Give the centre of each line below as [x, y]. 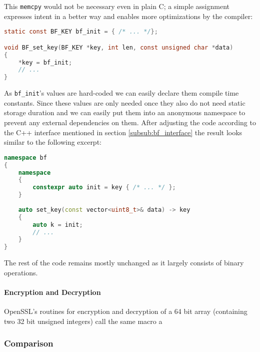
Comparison [29, 343]
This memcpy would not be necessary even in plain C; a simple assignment [117, 6]
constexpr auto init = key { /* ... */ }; [104, 188]
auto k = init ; [58, 225]
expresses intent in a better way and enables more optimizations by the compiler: [128, 16]
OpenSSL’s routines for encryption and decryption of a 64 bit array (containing [126, 311]
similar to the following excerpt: [53, 142]
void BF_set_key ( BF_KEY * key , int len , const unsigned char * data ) [119, 47]
